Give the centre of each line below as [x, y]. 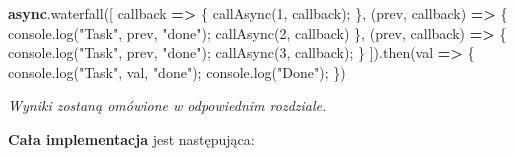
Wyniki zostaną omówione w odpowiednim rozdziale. [167, 105]
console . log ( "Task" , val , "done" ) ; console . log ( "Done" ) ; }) [177, 71]
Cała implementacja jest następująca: [131, 138]
